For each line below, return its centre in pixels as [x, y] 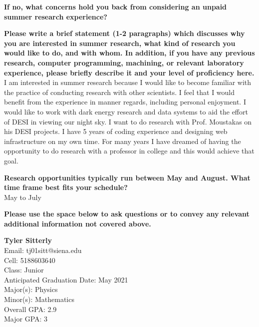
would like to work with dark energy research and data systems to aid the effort [126, 111]
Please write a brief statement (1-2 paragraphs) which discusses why [125, 33]
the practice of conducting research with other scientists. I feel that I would [120, 92]
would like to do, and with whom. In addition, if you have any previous [129, 53]
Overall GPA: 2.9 [30, 309]
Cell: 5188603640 [30, 260]
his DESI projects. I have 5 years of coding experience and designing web [116, 131]
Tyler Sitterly [28, 240]
